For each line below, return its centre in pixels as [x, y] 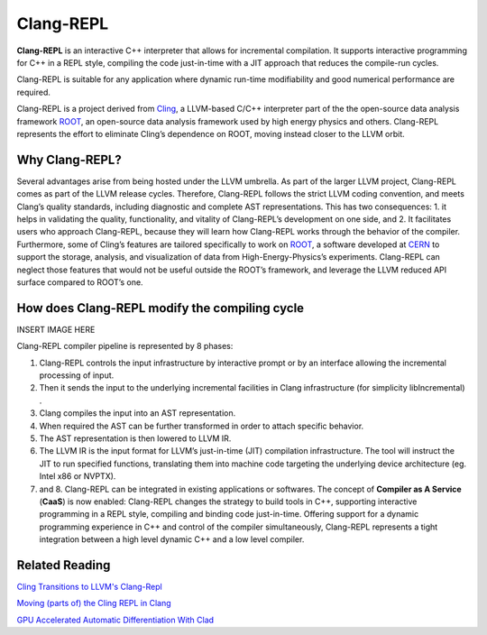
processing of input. [77, 375]
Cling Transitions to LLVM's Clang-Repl [89, 586]
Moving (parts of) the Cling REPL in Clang [94, 603]
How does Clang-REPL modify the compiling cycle [161, 308]
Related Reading [64, 565]
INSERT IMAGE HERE [56, 329]
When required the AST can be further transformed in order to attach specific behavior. [202, 426]
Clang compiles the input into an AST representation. [138, 413]
